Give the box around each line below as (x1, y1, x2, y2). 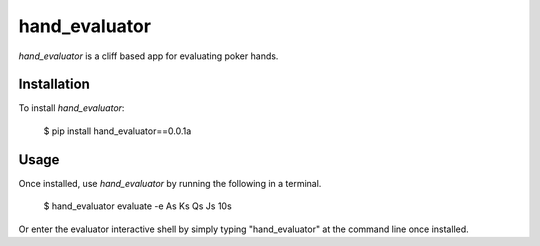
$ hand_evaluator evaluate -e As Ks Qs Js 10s (43, 200, 232, 212)
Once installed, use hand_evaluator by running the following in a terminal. (18, 177, 322, 189)
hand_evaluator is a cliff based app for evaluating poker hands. (18, 50, 279, 62)
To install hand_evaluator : (18, 102, 125, 114)
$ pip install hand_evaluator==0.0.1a (43, 125, 192, 137)
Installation (18, 76, 90, 93)
